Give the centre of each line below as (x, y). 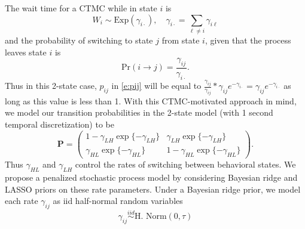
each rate (22, 201)
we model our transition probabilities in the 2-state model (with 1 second (139, 112)
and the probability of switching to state (79, 40)
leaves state (26, 52)
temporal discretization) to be (60, 124)
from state (181, 40)
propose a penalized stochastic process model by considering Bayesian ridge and (151, 177)
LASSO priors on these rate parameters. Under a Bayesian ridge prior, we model (153, 189)
